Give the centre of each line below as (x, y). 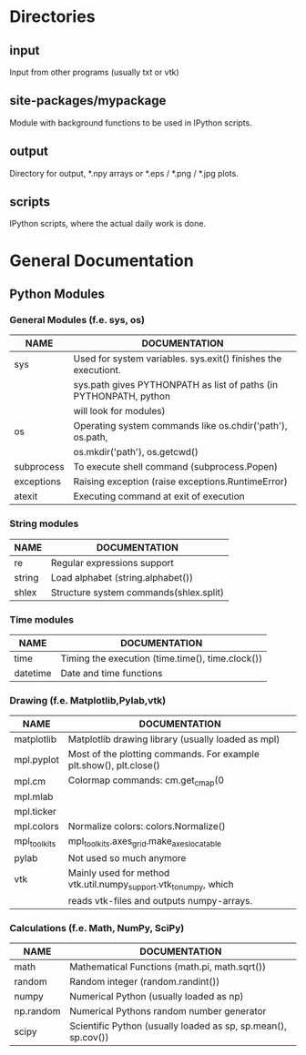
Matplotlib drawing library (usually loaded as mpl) (174, 739)
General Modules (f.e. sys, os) (77, 320)
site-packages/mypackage (88, 101)
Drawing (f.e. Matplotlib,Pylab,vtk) (88, 700)
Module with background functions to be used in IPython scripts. (131, 122)
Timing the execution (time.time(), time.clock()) (161, 658)
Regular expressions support (112, 563)
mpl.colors (36, 827)
